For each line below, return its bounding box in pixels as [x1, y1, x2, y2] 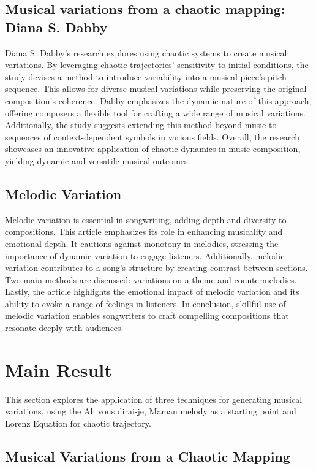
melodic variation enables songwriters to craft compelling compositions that [5, 309, 289, 322]
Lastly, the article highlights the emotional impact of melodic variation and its [5, 285, 299, 298]
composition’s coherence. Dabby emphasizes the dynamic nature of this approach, [5, 94, 312, 107]
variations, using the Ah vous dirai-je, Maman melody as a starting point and [5, 405, 296, 418]
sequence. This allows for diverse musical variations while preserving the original [5, 82, 307, 95]
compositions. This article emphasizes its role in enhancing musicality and [5, 225, 283, 238]
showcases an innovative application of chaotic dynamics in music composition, [5, 142, 301, 155]
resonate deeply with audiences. [5, 321, 124, 334]
